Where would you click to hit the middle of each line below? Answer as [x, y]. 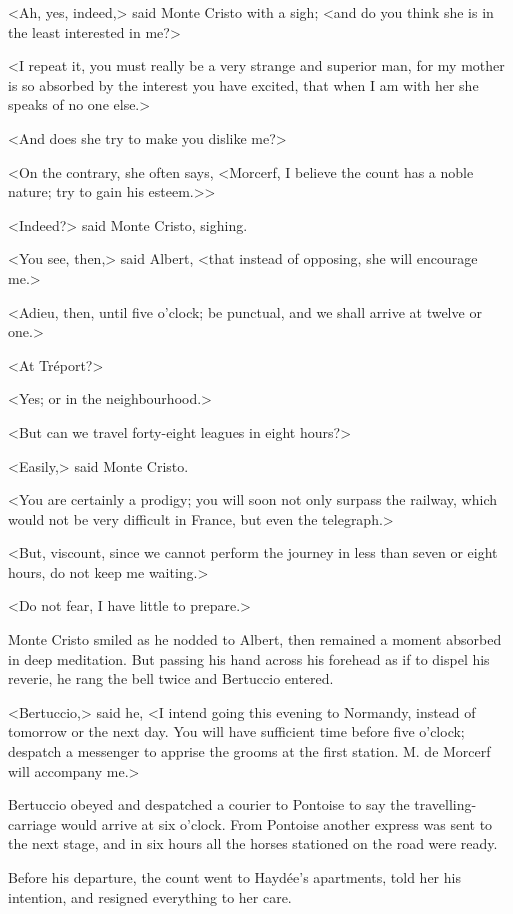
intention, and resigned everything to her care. [150, 896]
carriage [32, 823]
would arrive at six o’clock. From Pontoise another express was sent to [276, 823]
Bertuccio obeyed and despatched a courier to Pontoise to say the [209, 804]
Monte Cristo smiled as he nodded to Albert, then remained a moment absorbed [255, 639]
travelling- [445, 804]
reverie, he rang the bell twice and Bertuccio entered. [171, 678]
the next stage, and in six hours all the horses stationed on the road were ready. [253, 843]
